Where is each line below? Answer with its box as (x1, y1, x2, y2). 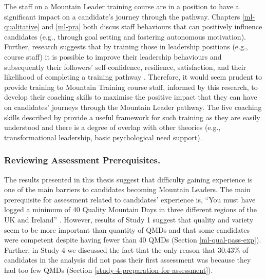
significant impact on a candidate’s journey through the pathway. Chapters (4, 11, 240, 22)
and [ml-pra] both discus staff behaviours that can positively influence (42, 21, 262, 32)
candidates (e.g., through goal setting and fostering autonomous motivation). (4, 31, 246, 42)
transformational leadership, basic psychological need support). (4, 132, 202, 142)
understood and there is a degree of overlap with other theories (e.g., (4, 122, 221, 133)
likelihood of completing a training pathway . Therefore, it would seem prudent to (4, 71, 262, 82)
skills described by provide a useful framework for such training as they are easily (4, 111, 260, 122)
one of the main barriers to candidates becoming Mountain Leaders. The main (4, 184, 251, 195)
